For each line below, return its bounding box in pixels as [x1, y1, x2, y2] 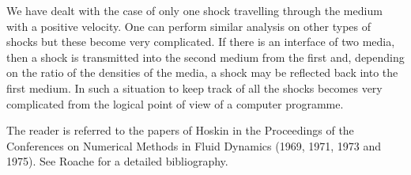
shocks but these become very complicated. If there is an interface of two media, [6, 33, 395, 50]
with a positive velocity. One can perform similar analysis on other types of [6, 17, 371, 34]
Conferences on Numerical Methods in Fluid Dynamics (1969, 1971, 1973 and [6, 137, 381, 154]
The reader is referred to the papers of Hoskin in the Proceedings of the [6, 122, 354, 139]
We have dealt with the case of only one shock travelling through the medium [6, 2, 383, 18]
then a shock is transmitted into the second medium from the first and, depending [6, 48, 405, 65]
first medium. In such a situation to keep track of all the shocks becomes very [6, 79, 383, 96]
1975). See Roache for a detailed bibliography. [6, 153, 228, 169]
